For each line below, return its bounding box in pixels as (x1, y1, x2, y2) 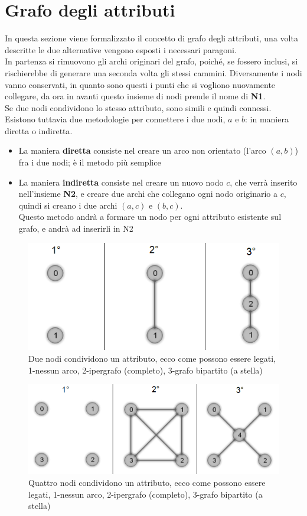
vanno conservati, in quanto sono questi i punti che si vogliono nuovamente (5, 78, 276, 90)
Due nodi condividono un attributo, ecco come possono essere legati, (28, 352, 276, 365)
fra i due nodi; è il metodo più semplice (18, 156, 161, 168)
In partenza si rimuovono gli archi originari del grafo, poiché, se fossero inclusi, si (5, 55, 298, 67)
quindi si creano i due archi (18, 199, 117, 211)
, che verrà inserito (230, 176, 298, 188)
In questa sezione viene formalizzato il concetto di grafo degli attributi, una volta (5, 32, 298, 44)
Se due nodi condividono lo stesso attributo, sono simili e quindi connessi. (5, 101, 272, 113)
